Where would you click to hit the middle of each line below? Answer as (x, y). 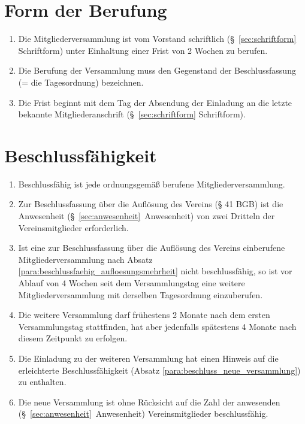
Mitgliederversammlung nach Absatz (85, 259)
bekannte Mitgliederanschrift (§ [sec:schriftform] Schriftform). (132, 114)
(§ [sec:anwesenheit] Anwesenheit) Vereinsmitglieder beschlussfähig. (143, 414)
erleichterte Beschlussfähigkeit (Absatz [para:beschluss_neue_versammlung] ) (159, 370)
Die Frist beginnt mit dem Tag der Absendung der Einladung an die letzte (155, 102)
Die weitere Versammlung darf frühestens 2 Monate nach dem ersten (144, 315)
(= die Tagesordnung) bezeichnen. (81, 82)
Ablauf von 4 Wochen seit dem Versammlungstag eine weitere (132, 282)
